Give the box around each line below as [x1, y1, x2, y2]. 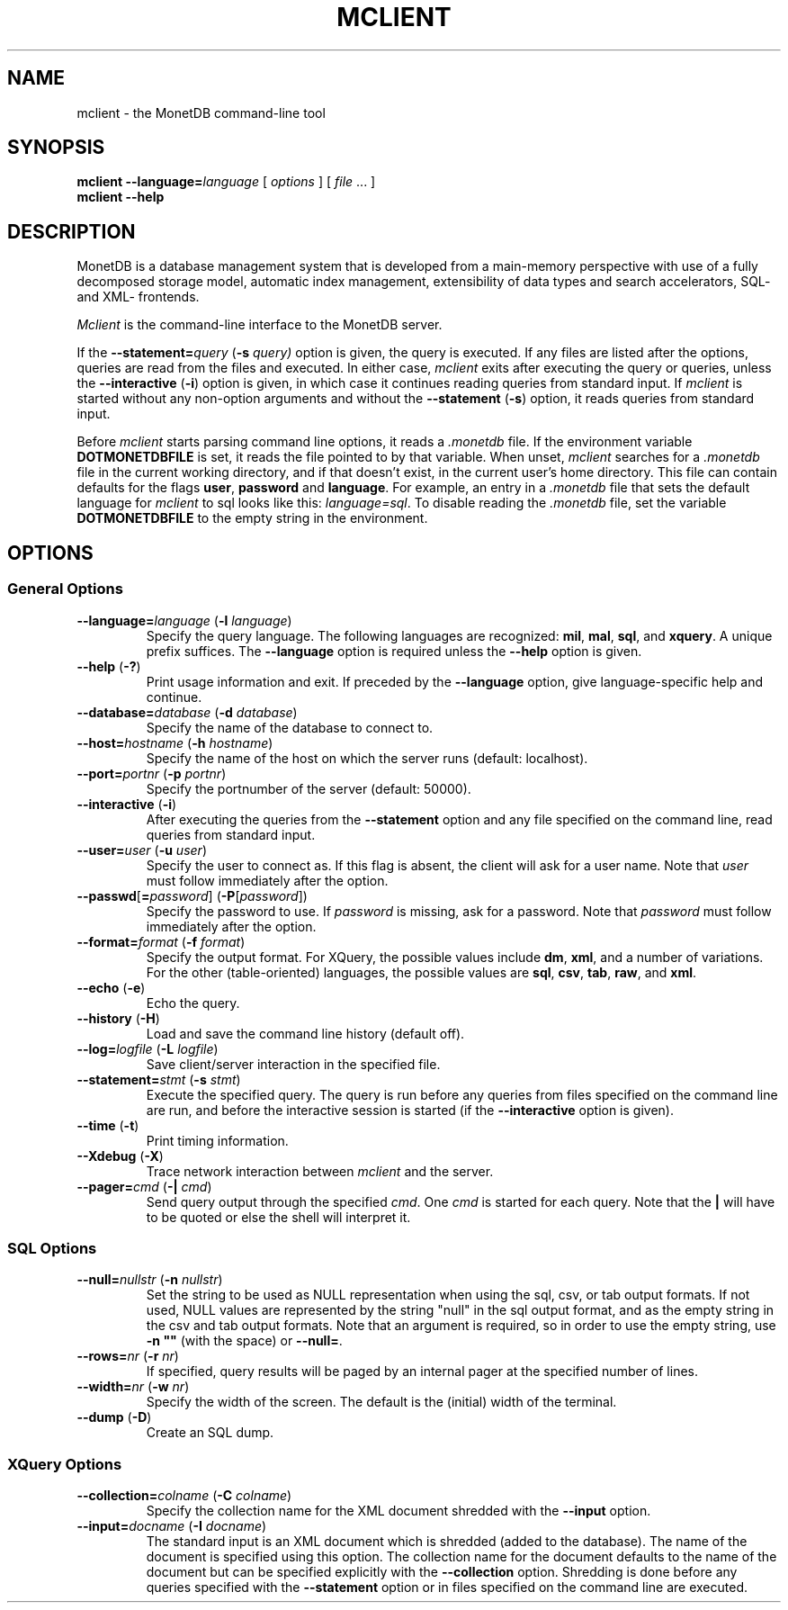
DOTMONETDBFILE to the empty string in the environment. [76, 510, 428, 526]
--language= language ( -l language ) [76, 612, 292, 628]
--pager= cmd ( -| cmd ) [76, 1178, 212, 1194]
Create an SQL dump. [146, 1425, 274, 1441]
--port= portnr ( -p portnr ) [76, 765, 227, 781]
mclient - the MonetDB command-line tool [76, 104, 326, 121]
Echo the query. [146, 994, 240, 1011]
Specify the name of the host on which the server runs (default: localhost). [146, 750, 588, 766]
